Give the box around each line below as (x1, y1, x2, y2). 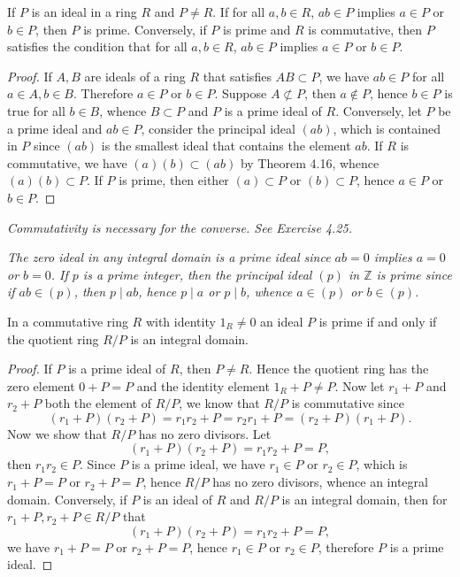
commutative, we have (7, 153, 127, 172)
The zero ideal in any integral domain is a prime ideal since (7, 248, 331, 266)
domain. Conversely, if (7, 489, 127, 508)
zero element (7, 376, 75, 395)
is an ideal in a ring (31, 3, 137, 20)
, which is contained (333, 119, 441, 137)
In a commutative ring (7, 312, 128, 330)
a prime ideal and (7, 119, 103, 137)
